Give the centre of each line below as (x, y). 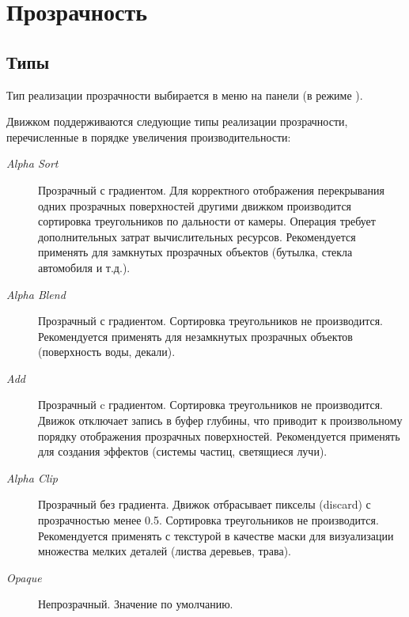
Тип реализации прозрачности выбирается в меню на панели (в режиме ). (185, 95)
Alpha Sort (32, 163)
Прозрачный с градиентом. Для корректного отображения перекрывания (211, 189)
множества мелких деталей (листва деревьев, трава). (165, 551)
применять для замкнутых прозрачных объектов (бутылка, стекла (195, 252)
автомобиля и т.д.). (84, 267)
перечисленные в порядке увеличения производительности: (149, 136)
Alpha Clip (32, 477)
